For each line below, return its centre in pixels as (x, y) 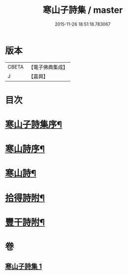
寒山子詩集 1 (24, 266)
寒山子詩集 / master (83, 10)
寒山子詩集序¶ (34, 125)
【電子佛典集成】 (48, 67)
